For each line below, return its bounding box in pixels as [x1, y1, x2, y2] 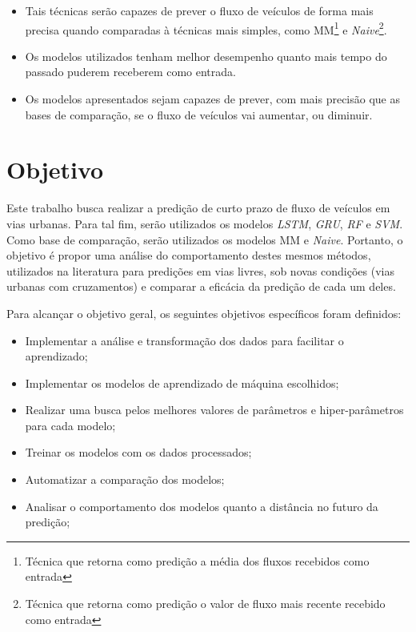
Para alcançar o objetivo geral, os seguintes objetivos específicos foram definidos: [6, 304, 402, 321]
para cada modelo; [25, 417, 116, 433]
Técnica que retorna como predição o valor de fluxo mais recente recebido [25, 595, 386, 612]
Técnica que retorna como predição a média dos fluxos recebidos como [25, 552, 370, 569]
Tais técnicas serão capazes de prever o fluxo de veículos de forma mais [25, 2, 374, 18]
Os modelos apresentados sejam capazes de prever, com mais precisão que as [25, 91, 400, 107]
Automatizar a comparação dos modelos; [25, 471, 225, 488]
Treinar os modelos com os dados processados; [25, 444, 252, 461]
